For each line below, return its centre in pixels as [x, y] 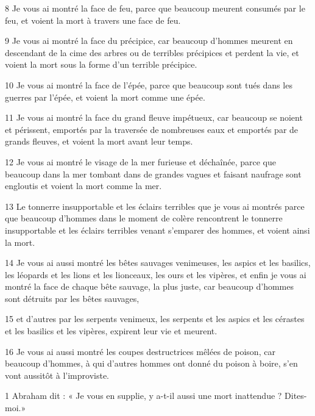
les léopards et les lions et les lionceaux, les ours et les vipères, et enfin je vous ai [156, 274]
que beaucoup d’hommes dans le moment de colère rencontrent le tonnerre [144, 218]
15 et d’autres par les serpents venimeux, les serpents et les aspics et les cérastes [155, 319]
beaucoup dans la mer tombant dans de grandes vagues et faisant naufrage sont [153, 174]
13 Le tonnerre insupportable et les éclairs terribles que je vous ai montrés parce [155, 206]
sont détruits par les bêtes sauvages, [72, 298]
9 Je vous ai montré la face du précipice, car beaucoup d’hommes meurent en [149, 41]
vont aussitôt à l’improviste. [57, 375]
